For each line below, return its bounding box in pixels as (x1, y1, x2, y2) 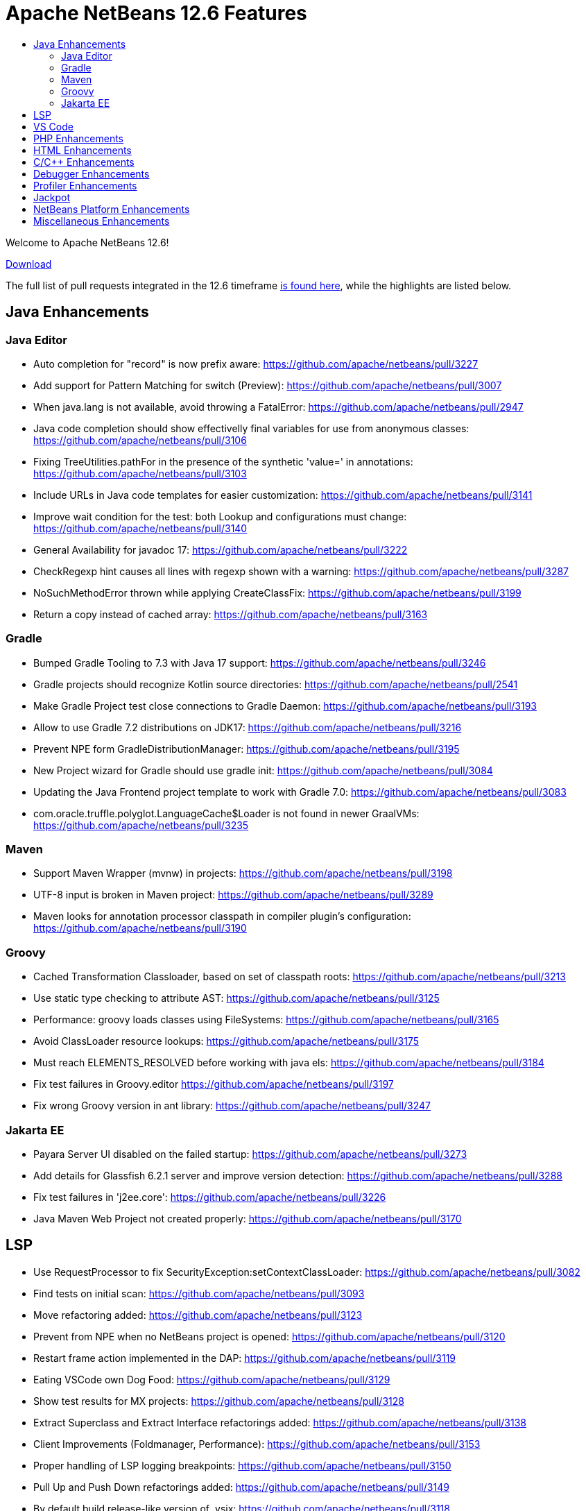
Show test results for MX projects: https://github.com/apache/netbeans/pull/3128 (33, 1394, 404, 1407)
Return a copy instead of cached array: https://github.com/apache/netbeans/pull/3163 (33, 608, 428, 620)
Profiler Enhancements (33, 179, 137, 191)
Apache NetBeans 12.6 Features (6, 1, 307, 25)
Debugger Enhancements (33, 167, 150, 180)
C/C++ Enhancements (33, 155, 135, 168)
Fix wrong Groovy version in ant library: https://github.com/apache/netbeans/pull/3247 (33, 1100, 431, 1112)
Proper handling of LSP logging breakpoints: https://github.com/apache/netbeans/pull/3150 (33, 1459, 451, 1471)
